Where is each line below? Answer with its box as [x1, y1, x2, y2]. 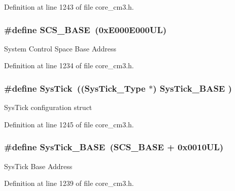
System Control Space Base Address [4, 43, 117, 53]
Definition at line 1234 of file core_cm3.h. [4, 60, 134, 71]
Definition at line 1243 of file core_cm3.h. [4, 2, 134, 12]
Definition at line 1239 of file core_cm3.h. [4, 178, 134, 188]
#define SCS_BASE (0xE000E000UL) [4, 23, 167, 36]
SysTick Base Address [4, 160, 73, 171]
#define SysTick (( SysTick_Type [4, 81, 146, 94]
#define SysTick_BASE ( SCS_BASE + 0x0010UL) [4, 141, 224, 153]
